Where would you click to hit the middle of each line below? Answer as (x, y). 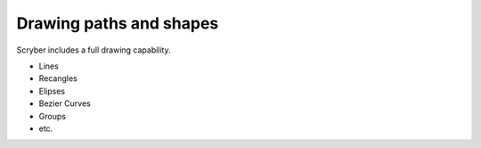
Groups (53, 116)
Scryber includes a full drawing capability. (94, 50)
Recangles (58, 78)
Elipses (52, 91)
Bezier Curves (65, 103)
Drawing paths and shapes (118, 23)
